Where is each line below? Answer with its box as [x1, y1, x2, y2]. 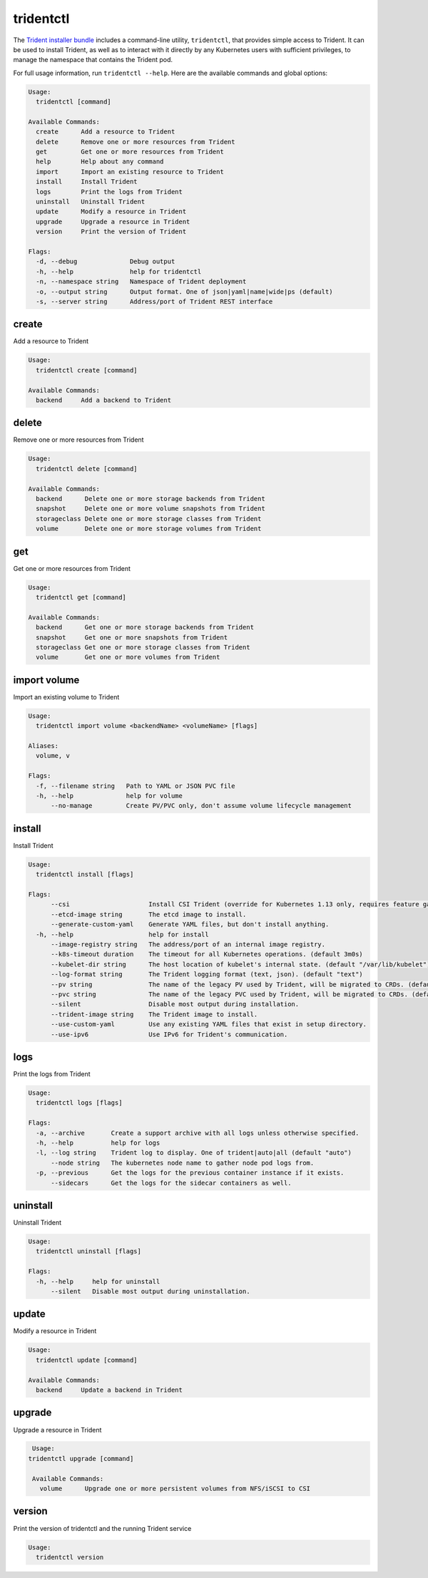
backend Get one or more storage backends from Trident [36, 623, 255, 632]
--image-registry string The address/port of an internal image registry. [51, 941, 326, 949]
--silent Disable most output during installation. [51, 1000, 300, 1008]
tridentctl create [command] [36, 366, 138, 374]
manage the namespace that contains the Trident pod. [13, 56, 173, 64]
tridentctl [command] [36, 98, 112, 106]
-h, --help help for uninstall [36, 1278, 160, 1285]
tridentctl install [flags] [36, 871, 134, 879]
